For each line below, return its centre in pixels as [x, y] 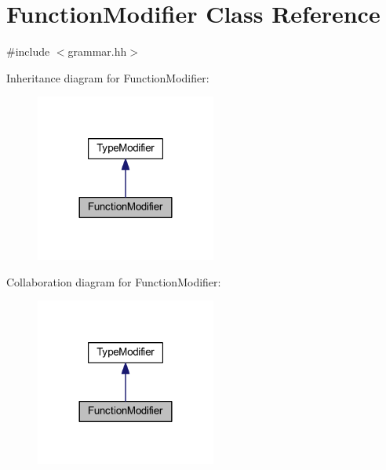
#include [28, 51]
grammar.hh [97, 51]
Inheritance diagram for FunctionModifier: [108, 77]
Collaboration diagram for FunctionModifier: [114, 281]
